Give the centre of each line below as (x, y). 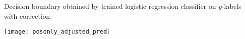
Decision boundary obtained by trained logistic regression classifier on (110, 6)
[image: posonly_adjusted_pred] (57, 32)
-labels (232, 6)
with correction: (28, 16)
